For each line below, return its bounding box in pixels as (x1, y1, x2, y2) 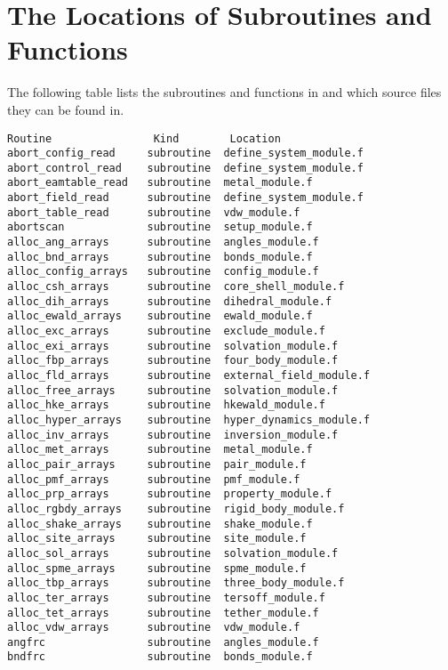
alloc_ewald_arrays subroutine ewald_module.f (7, 310, 313, 323)
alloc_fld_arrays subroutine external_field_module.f (7, 369, 371, 382)
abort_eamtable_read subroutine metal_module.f (7, 176, 313, 190)
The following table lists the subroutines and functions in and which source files (7, 83, 442, 101)
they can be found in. (7, 100, 124, 118)
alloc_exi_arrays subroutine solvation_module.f (7, 339, 339, 352)
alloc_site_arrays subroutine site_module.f (7, 532, 307, 545)
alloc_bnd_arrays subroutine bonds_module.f (7, 250, 313, 263)
